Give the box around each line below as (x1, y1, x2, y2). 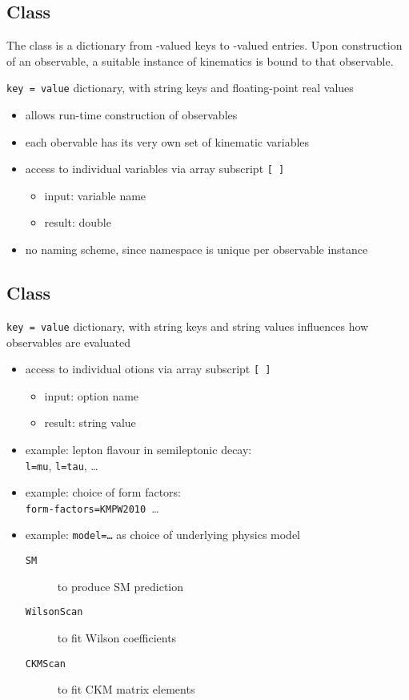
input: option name (44, 387, 139, 404)
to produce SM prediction (57, 577, 184, 594)
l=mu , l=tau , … (25, 457, 98, 473)
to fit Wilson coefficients (57, 630, 177, 646)
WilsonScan (25, 606, 83, 618)
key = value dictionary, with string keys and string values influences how (6, 317, 369, 334)
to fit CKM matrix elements (57, 681, 195, 698)
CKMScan (25, 658, 66, 670)
